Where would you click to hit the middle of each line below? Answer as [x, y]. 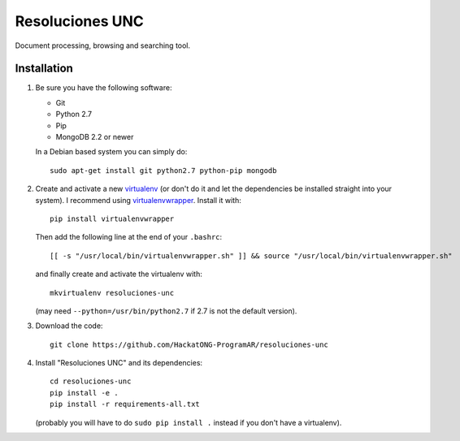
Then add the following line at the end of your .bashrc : [129, 237]
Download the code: [69, 326]
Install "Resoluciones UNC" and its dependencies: [119, 363]
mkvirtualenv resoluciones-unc [112, 293]
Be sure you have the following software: [104, 88]
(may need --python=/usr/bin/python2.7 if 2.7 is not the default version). [166, 311]
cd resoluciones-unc [91, 381]
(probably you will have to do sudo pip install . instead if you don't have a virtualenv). [189, 422]
